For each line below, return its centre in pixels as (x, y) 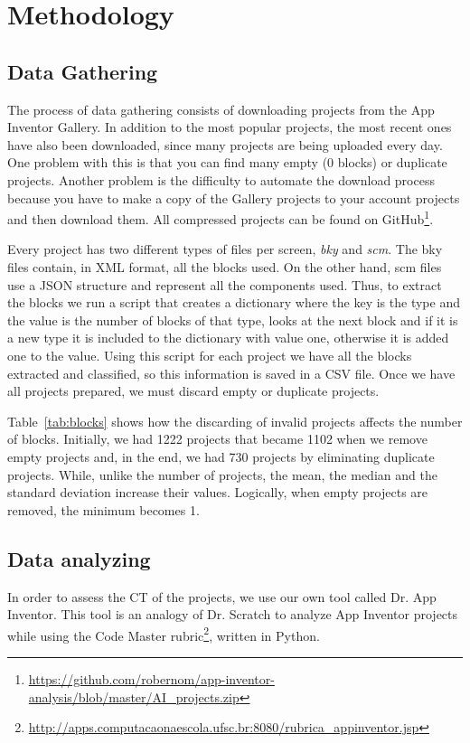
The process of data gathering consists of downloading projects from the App (221, 109)
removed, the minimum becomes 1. (103, 509)
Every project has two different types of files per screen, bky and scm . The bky (225, 249)
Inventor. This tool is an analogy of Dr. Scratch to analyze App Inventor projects (233, 614)
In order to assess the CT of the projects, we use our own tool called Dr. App (222, 596)
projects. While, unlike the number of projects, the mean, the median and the (222, 474)
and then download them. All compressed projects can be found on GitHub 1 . (221, 217)
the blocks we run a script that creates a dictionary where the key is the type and (234, 302)
